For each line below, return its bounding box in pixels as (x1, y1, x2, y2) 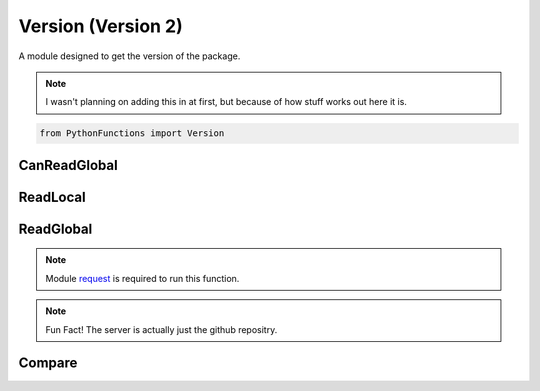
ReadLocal (18, 188, 86, 205)
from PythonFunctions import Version (39, 128, 225, 139)
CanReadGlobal (18, 156, 119, 174)
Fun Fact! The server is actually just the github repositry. (45, 323, 278, 335)
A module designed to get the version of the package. (18, 50, 241, 62)
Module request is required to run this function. (45, 272, 240, 284)
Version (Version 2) (18, 15, 184, 37)
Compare (18, 355, 78, 372)
